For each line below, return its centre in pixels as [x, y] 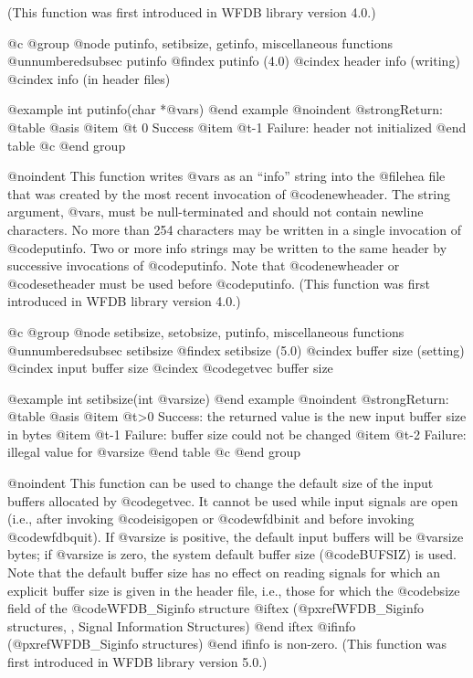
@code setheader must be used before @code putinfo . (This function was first [219, 283]
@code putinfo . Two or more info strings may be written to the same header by [227, 247]
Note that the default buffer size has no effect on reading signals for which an [224, 572]
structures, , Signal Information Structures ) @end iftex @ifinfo [182, 625]
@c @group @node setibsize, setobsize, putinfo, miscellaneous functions [206, 331]
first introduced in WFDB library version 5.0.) [137, 662]
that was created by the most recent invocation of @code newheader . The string [229, 193]
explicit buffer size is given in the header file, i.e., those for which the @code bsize [234, 590]
